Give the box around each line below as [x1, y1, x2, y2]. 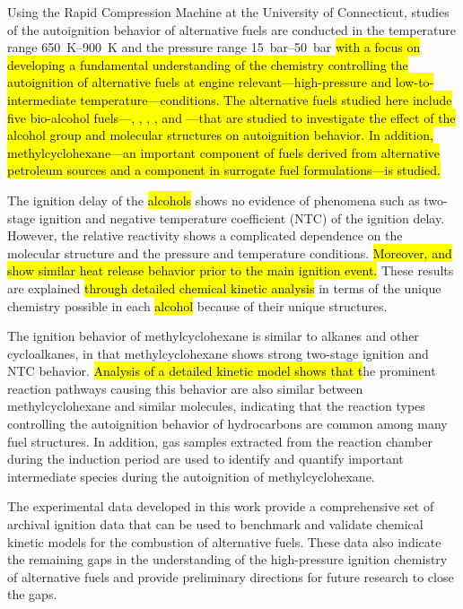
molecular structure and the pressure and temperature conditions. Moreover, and [7, 243, 452, 262]
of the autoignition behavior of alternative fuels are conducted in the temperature [7, 20, 457, 39]
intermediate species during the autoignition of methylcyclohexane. [7, 466, 375, 485]
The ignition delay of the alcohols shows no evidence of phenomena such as [7, 190, 420, 209]
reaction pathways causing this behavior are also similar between [7, 378, 363, 397]
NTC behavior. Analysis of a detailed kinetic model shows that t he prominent [7, 361, 436, 380]
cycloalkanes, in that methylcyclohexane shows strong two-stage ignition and [7, 344, 429, 362]
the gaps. [7, 585, 57, 604]
